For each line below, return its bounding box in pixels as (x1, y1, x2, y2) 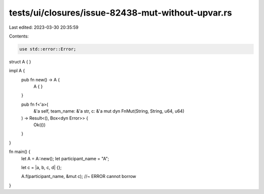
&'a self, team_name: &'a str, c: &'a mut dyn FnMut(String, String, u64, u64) (33, 108, 184, 114)
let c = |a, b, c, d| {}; (21, 164, 62, 170)
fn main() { (9, 149, 31, 155)
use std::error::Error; (19, 46, 77, 52)
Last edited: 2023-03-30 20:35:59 (9, 24, 79, 30)
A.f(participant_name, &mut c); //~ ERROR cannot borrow (21, 174, 136, 179)
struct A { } (9, 58, 31, 64)
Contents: (9, 33, 29, 39)
